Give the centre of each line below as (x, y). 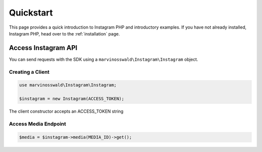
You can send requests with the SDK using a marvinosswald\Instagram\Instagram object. (104, 59)
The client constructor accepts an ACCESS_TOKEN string (66, 111)
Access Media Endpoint (38, 124)
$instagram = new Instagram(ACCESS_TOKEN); (72, 99)
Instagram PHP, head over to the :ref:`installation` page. (64, 34)
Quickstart (31, 13)
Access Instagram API (43, 48)
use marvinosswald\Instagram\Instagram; (68, 85)
